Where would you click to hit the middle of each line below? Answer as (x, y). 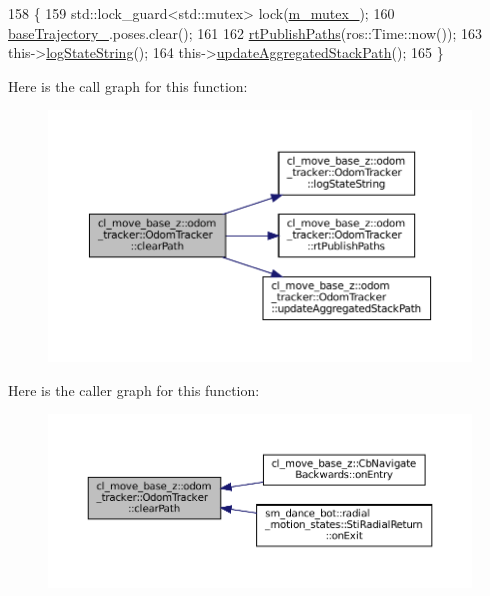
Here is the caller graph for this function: (134, 389)
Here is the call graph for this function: (128, 85)
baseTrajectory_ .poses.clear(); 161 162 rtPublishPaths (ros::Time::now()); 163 (245, 32)
